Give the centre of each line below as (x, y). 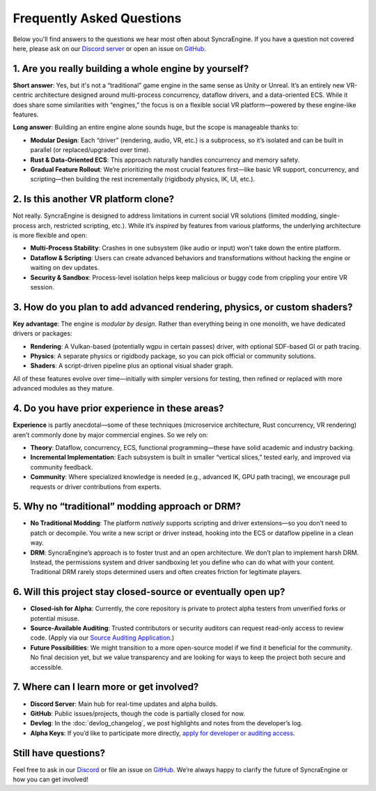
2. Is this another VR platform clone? (93, 199)
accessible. (47, 667)
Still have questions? (59, 753)
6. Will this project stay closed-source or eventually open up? (149, 592)
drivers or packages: (42, 333)
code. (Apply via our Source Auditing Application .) (102, 638)
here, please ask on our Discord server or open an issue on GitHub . (110, 48)
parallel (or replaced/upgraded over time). (91, 150)
